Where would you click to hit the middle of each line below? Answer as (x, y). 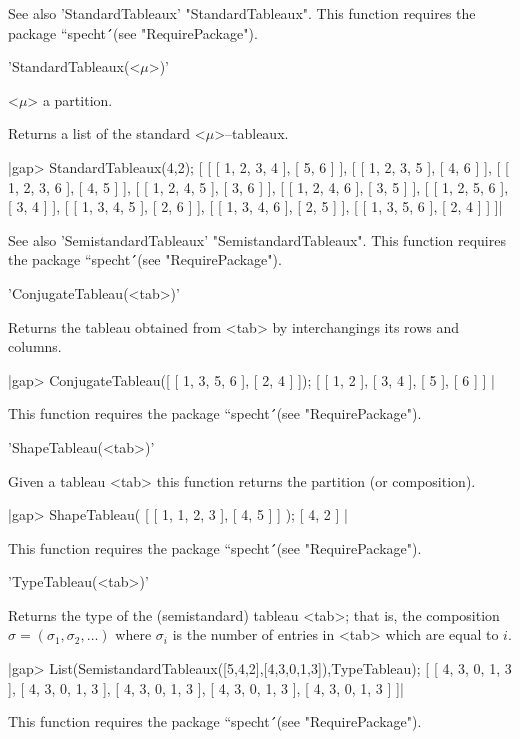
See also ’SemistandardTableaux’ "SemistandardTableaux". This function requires (257, 239)
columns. (35, 346)
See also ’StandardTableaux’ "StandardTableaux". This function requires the (242, 13)
